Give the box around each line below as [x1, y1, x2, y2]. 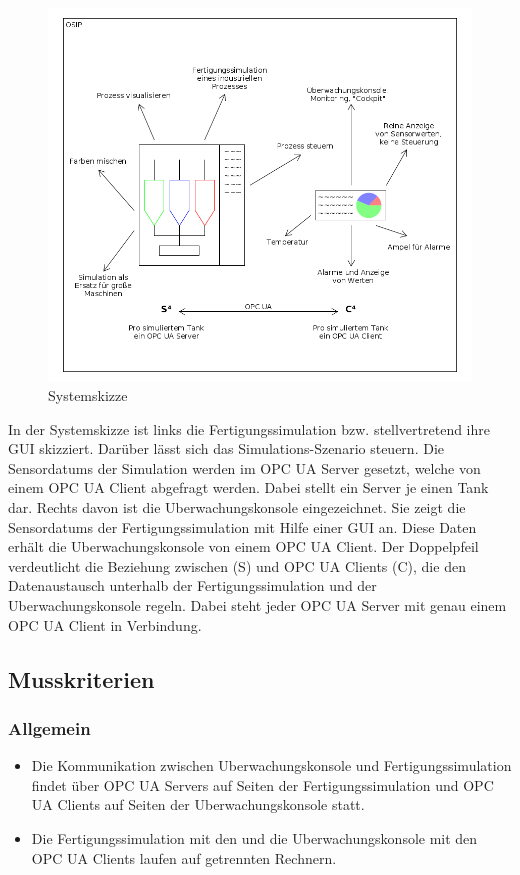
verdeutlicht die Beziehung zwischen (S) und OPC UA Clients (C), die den [8, 555, 466, 576]
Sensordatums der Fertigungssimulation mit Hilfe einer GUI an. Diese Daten [8, 516, 477, 537]
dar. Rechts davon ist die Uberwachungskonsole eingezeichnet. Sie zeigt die [8, 497, 466, 518]
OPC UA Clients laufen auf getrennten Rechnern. [31, 847, 337, 868]
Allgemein [8, 715, 91, 740]
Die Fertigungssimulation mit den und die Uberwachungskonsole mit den [31, 828, 478, 849]
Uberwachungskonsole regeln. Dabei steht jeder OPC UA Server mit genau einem [8, 595, 507, 616]
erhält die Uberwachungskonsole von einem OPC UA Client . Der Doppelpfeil [8, 536, 479, 557]
